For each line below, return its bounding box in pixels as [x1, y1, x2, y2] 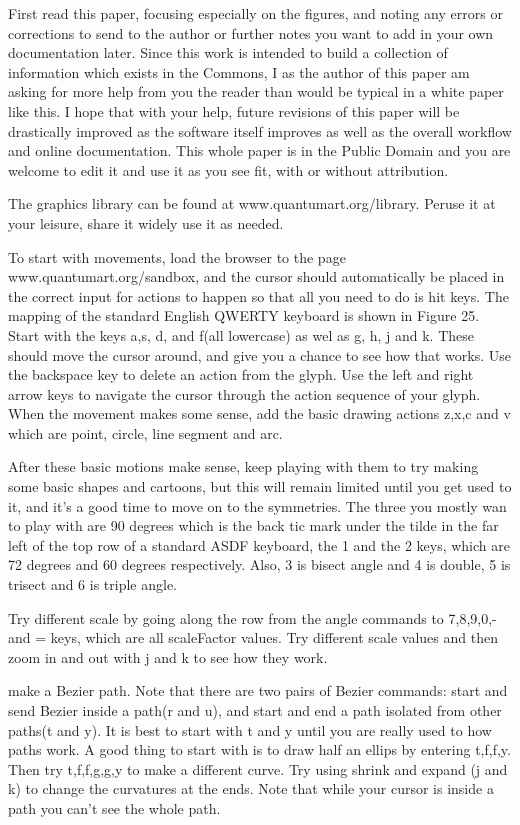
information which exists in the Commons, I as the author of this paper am [8, 61, 470, 82]
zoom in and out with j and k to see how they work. [8, 646, 328, 667]
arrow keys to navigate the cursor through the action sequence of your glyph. [8, 383, 481, 404]
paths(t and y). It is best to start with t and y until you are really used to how [8, 719, 492, 740]
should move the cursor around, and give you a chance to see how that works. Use [8, 344, 511, 365]
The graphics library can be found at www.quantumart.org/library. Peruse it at [8, 193, 496, 214]
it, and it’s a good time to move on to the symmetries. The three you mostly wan [8, 495, 507, 516]
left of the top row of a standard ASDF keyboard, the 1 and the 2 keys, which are [8, 534, 510, 555]
